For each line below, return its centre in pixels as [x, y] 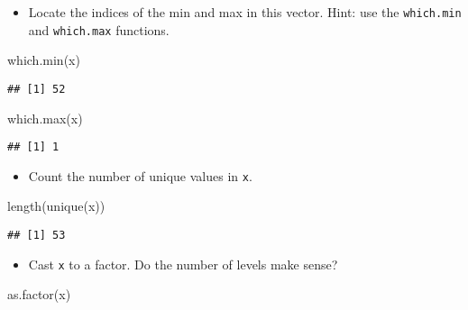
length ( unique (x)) [56, 206]
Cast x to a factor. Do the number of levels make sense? [183, 264]
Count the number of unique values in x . [140, 175]
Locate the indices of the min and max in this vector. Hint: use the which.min [245, 12]
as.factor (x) [39, 294]
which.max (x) [45, 118]
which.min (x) [44, 60]
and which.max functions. [99, 29]
